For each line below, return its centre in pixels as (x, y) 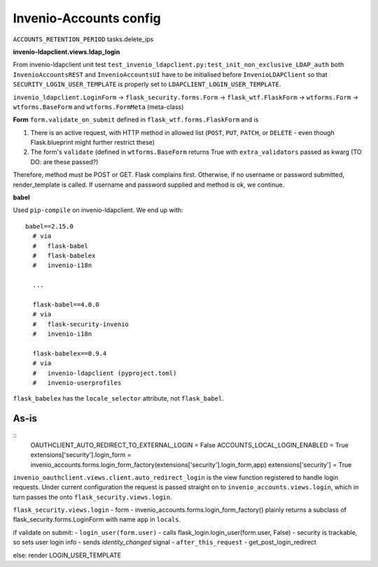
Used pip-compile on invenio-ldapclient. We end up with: (98, 210)
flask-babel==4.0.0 (66, 304)
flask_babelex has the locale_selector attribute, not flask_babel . (118, 399)
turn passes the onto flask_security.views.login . (92, 497)
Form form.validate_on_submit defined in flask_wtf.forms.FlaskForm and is (136, 120)
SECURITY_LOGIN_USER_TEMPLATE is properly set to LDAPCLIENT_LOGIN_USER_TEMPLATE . (147, 85)
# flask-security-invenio (81, 324)
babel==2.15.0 (49, 226)
